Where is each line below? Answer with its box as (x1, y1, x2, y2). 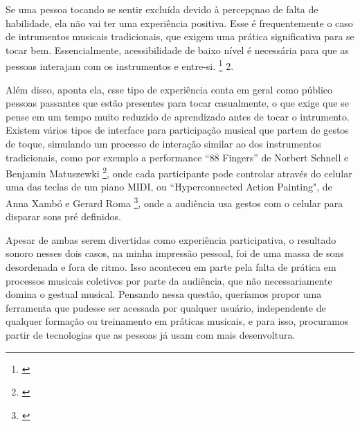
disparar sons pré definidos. (6, 209, 121, 224)
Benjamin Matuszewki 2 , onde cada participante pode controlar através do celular (6, 164, 352, 180)
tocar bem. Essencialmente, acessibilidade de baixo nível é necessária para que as (6, 42, 349, 57)
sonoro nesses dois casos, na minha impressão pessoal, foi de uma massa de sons (6, 246, 344, 260)
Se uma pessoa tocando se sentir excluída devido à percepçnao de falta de (6, 2, 318, 16)
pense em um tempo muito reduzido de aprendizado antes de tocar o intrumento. (6, 109, 350, 123)
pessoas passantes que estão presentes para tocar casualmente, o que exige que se (6, 96, 349, 110)
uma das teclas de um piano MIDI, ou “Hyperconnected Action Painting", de (6, 179, 332, 194)
